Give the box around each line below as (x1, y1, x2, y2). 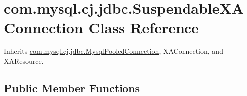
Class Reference (88, 17, 199, 38)
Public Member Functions (4, 80, 140, 95)
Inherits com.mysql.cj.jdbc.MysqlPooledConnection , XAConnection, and (4, 46, 223, 56)
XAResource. (4, 55, 44, 66)
